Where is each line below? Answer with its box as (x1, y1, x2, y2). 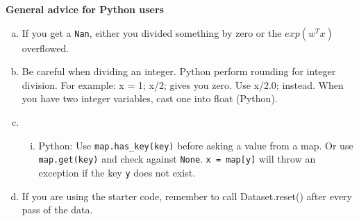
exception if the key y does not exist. (38, 165, 196, 179)
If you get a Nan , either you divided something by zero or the (22, 25, 282, 40)
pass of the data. (22, 202, 93, 217)
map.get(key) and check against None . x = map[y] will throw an (38, 152, 316, 166)
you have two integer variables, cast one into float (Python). (22, 91, 278, 106)
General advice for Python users (6, 2, 164, 16)
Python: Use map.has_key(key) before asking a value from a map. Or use (38, 138, 353, 152)
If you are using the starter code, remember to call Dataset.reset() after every (22, 188, 352, 203)
